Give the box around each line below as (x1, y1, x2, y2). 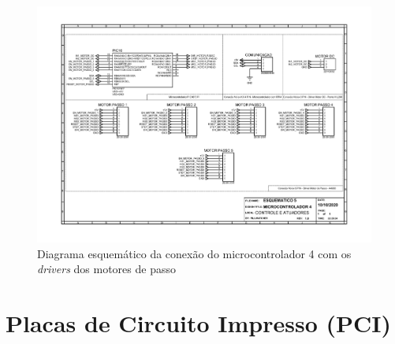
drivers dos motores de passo (37, 261, 176, 277)
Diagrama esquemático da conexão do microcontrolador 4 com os (37, 245, 352, 261)
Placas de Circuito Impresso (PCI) (6, 307, 392, 339)
